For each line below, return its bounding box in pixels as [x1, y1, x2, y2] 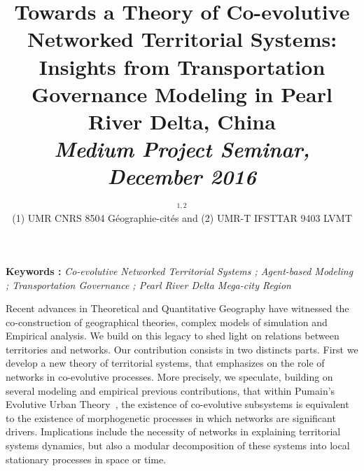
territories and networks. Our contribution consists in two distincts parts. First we [6, 342, 358, 356]
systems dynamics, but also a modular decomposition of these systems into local [6, 438, 350, 453]
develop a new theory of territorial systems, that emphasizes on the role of [6, 356, 325, 370]
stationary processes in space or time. [6, 451, 167, 466]
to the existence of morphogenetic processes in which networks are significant [6, 410, 336, 425]
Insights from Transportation [38, 52, 325, 80]
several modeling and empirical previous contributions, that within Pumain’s [6, 383, 335, 398]
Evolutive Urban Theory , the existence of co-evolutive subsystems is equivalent [6, 397, 349, 412]
